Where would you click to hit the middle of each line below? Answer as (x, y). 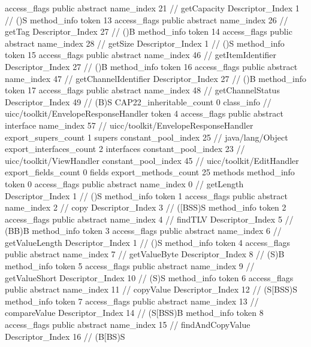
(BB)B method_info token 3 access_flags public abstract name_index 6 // (143, 231)
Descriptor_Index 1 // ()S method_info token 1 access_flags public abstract (147, 195)
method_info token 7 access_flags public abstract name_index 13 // (132, 301)
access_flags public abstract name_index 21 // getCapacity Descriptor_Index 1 (152, 8)
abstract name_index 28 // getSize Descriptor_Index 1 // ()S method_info (145, 43)
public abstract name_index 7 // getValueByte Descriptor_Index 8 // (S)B (145, 254)
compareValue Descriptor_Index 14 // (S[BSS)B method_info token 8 (134, 313)
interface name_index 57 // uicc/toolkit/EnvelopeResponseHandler (129, 125)
